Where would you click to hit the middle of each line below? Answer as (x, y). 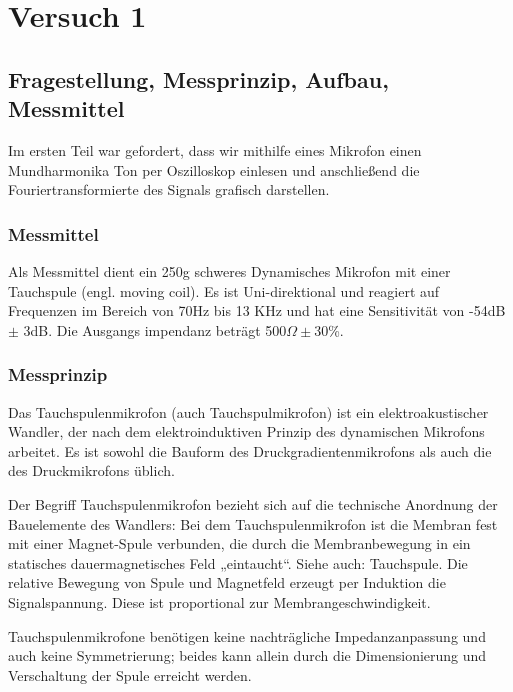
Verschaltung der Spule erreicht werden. (130, 674)
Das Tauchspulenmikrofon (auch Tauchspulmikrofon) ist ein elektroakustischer (248, 411)
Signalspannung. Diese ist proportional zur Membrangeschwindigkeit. (219, 601)
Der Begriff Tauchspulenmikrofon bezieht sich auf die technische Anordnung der (253, 503)
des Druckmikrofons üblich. (91, 470)
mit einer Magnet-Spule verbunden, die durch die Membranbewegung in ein (239, 543)
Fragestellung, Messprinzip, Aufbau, (198, 78)
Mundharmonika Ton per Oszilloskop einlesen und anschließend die (214, 169)
